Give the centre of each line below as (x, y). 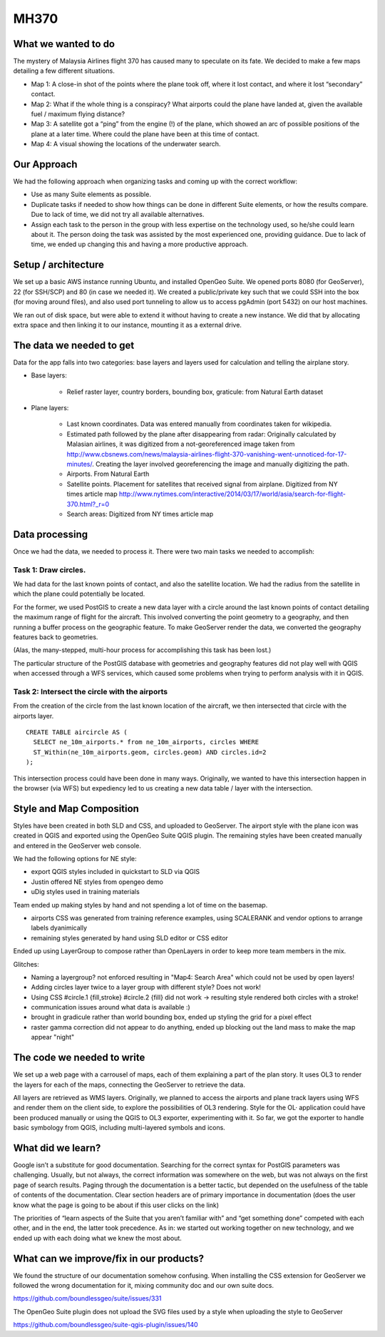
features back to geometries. (56, 637)
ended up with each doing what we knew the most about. (97, 1238)
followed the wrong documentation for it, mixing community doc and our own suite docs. (144, 1286)
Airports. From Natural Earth (108, 474)
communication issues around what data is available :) (111, 1007)
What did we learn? (57, 1148)
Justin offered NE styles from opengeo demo (97, 882)
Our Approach (45, 164)
